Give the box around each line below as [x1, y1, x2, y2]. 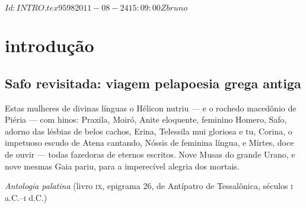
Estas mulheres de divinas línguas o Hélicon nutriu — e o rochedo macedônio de [5, 101, 297, 114]
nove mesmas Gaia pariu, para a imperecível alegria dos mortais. [5, 159, 240, 172]
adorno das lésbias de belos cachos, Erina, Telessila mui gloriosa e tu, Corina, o [5, 124, 292, 137]
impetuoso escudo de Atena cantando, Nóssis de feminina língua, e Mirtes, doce [5, 136, 294, 149]
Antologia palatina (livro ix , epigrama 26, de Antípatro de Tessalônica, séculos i [5, 180, 293, 192]
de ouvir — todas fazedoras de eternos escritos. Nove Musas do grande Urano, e [5, 148, 295, 160]
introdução [5, 33, 94, 57]
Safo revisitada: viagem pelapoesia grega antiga [5, 73, 301, 92]
